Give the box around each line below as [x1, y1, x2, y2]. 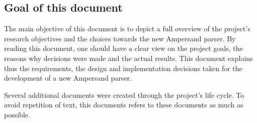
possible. [4, 109, 30, 119]
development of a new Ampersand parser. [4, 73, 132, 83]
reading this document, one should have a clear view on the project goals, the [4, 43, 243, 53]
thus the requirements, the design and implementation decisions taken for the [4, 63, 242, 73]
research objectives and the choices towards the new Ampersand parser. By [4, 33, 236, 43]
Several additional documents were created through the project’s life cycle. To [4, 89, 244, 100]
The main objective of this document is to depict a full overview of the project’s [4, 23, 250, 34]
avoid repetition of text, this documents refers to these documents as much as [4, 99, 243, 110]
